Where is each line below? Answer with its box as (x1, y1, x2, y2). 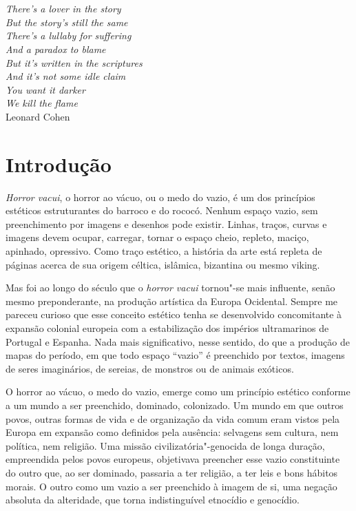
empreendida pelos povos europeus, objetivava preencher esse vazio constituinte (6, 452, 340, 466)
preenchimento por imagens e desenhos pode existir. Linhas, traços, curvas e (6, 216, 327, 231)
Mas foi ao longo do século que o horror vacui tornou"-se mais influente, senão (6, 280, 335, 295)
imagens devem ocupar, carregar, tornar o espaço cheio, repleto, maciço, (6, 230, 309, 244)
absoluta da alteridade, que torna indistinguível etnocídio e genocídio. (6, 492, 300, 507)
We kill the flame (6, 96, 78, 110)
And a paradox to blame (6, 41, 106, 56)
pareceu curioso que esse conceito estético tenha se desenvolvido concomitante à (6, 307, 342, 322)
